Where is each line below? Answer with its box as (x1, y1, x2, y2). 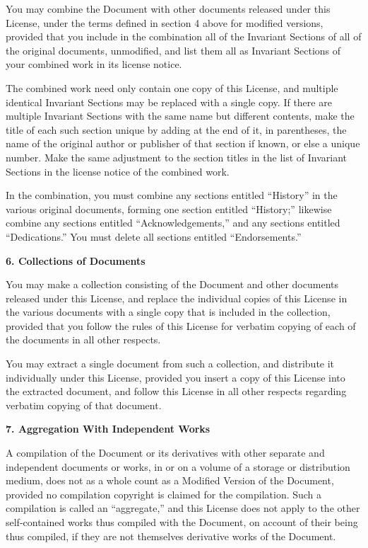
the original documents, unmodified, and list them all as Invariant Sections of (6, 42, 341, 57)
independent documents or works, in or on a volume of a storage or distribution (6, 459, 350, 474)
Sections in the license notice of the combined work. (6, 164, 230, 178)
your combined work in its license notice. (6, 57, 182, 72)
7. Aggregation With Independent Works (6, 421, 210, 436)
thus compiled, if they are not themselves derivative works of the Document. (6, 528, 336, 543)
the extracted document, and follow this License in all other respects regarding (6, 384, 347, 399)
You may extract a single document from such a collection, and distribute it (6, 356, 335, 371)
